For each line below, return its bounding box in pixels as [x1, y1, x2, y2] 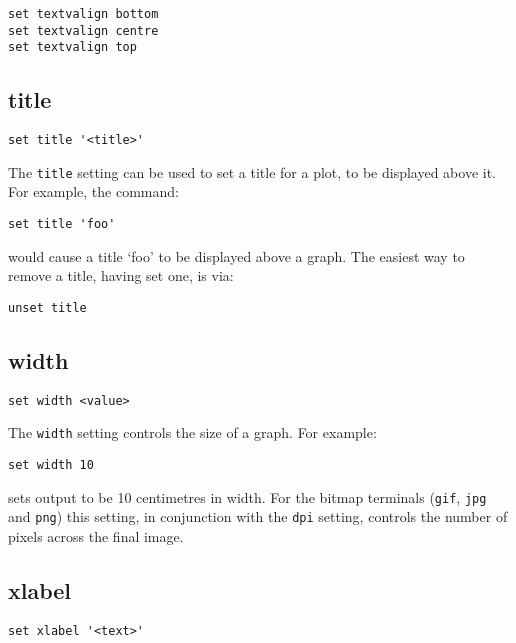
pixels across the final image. [8, 526, 184, 547]
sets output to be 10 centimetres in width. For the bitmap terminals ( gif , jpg [8, 486, 487, 507]
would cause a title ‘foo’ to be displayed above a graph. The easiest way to [8, 245, 465, 266]
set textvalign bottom [8, 7, 159, 21]
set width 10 [8, 458, 94, 473]
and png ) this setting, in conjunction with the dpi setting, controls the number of [8, 506, 508, 527]
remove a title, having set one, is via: [8, 265, 234, 286]
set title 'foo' [8, 217, 116, 232]
